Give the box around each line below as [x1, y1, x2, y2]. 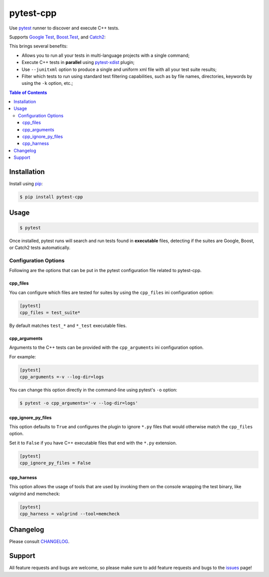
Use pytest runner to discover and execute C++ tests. [9, 25, 120, 31]
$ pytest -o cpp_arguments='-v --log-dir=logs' [19, 400, 138, 406]
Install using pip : [9, 181, 43, 187]
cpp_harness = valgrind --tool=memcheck [19, 511, 120, 517]
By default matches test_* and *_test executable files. [9, 322, 127, 328]
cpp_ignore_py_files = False [19, 460, 91, 466]
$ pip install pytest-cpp [19, 194, 83, 200]
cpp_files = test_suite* [19, 309, 81, 315]
